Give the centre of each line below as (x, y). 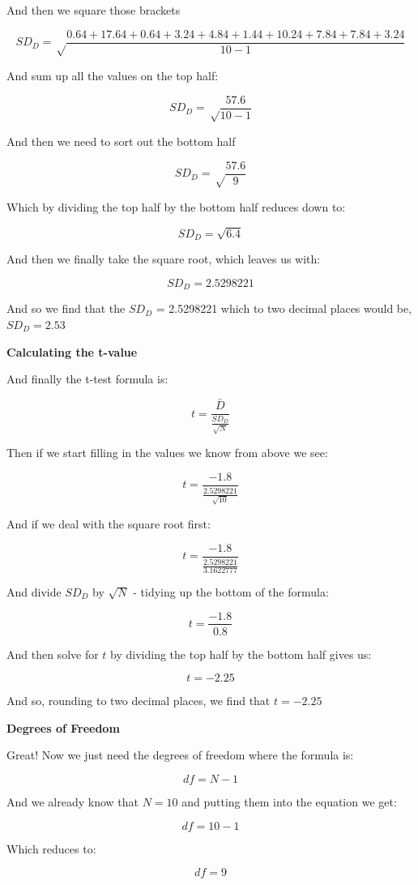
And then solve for (53, 654)
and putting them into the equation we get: (289, 801)
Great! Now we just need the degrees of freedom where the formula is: (180, 755)
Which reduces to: (51, 848)
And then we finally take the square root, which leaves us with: (164, 259)
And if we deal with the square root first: (109, 524)
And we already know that (73, 801)
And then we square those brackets (94, 10)
